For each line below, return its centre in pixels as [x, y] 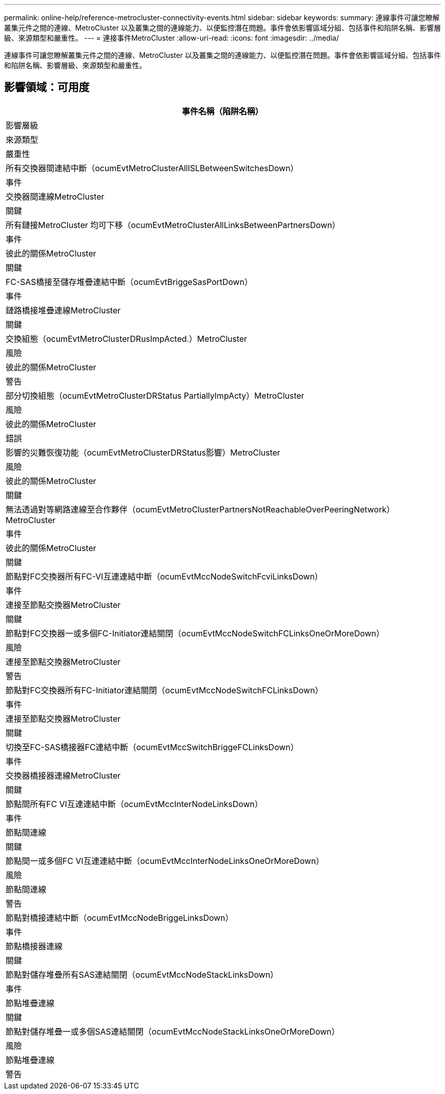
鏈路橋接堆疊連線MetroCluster [63, 310]
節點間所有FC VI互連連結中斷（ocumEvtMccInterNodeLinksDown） [134, 804]
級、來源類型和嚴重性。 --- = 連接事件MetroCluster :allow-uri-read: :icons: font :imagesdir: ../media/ [171, 38]
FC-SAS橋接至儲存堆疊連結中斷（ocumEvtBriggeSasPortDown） [129, 282]
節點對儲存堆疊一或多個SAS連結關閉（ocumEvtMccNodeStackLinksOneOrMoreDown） [173, 1031]
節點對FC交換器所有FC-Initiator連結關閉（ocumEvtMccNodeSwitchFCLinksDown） [164, 690]
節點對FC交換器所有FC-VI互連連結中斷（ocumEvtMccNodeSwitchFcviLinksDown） [164, 576]
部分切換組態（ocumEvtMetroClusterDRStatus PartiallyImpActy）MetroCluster [155, 395]
